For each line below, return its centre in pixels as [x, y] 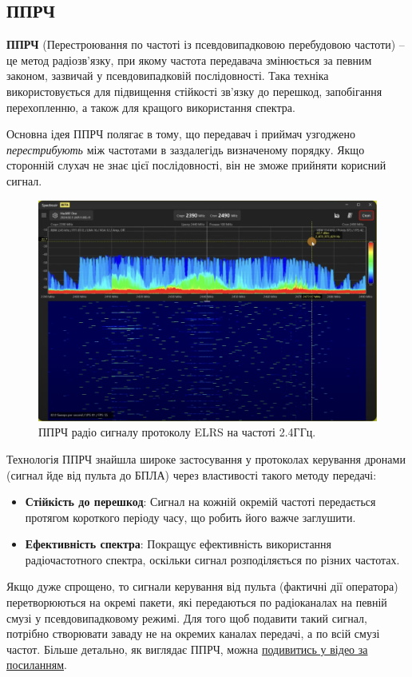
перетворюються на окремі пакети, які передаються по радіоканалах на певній [197, 602]
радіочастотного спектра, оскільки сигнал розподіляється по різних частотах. [212, 559]
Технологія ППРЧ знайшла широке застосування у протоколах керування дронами [206, 458]
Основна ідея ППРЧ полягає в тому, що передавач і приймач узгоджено [181, 134]
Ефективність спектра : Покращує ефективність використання [178, 544]
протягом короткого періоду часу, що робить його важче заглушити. [190, 517]
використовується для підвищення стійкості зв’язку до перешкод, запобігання [194, 91]
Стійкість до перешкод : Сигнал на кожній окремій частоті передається [200, 502]
